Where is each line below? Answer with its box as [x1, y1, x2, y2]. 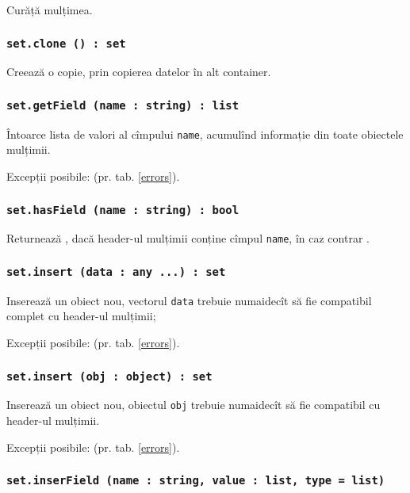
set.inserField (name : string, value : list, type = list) [6, 474, 385, 487]
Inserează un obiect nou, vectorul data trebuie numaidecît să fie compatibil [6, 292, 372, 308]
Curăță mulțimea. [6, 2, 93, 17]
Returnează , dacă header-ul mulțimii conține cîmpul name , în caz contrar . [6, 230, 370, 246]
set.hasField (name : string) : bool [6, 203, 239, 216]
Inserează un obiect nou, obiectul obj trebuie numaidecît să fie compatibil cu [6, 396, 381, 413]
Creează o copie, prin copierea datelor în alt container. [6, 63, 271, 80]
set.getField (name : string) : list [6, 98, 239, 112]
